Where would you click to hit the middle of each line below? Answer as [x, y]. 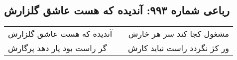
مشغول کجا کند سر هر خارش [179, 34]
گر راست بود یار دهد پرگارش [58, 48]
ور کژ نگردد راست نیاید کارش [179, 48]
